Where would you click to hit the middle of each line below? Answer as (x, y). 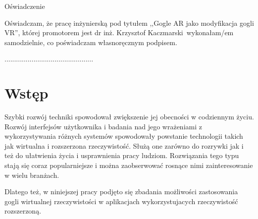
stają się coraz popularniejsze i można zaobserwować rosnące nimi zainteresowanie (129, 165)
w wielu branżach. (32, 175)
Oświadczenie (25, 6)
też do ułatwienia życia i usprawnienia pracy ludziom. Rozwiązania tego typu (122, 155)
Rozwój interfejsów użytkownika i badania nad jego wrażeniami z (103, 126)
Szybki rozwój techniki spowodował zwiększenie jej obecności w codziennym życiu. (129, 117)
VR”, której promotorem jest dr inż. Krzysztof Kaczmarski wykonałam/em (119, 32)
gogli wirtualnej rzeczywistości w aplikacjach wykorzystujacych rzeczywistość (121, 201)
